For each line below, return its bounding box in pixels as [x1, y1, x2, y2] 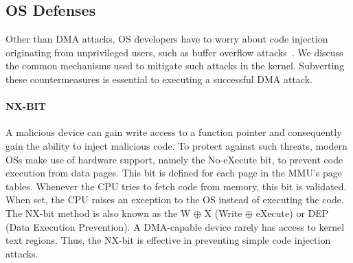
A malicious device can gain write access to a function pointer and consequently [5, 125, 342, 139]
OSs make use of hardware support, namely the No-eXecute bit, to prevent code [5, 152, 343, 166]
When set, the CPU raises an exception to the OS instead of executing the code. [5, 192, 344, 207]
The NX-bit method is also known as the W [5, 205, 191, 220]
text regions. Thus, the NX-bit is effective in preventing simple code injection [5, 233, 331, 247]
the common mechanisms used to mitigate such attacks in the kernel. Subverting [5, 58, 345, 73]
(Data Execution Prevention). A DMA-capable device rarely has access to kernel [5, 219, 345, 233]
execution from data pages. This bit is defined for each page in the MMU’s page [5, 165, 342, 180]
